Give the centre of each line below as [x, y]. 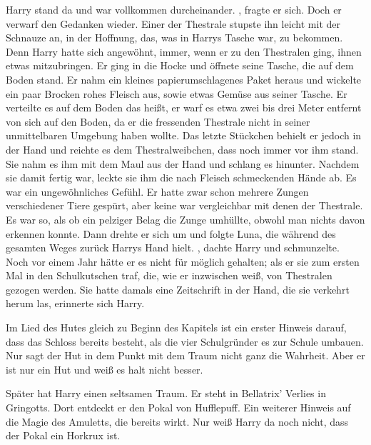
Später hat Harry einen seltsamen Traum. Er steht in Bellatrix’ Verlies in [166, 393]
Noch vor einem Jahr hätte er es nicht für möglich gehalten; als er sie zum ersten [183, 261]
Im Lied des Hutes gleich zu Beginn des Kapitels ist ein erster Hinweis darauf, [176, 327]
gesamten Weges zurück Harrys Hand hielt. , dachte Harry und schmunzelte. [173, 247]
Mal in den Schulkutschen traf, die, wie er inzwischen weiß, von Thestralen [169, 275]
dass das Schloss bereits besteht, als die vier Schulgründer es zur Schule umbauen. [185, 341]
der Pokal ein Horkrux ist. [63, 435]
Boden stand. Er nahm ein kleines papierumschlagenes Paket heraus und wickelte [184, 79]
